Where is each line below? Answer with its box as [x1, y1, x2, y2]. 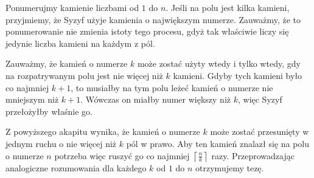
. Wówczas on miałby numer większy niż [80, 93, 231, 106]
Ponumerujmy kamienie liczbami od [5, 1, 139, 13]
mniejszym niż [5, 93, 59, 106]
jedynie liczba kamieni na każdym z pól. [5, 36, 155, 49]
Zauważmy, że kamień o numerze [5, 57, 128, 70]
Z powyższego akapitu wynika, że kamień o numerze [5, 125, 200, 138]
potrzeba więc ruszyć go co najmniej [54, 149, 190, 162]
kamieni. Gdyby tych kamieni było [173, 69, 302, 81]
